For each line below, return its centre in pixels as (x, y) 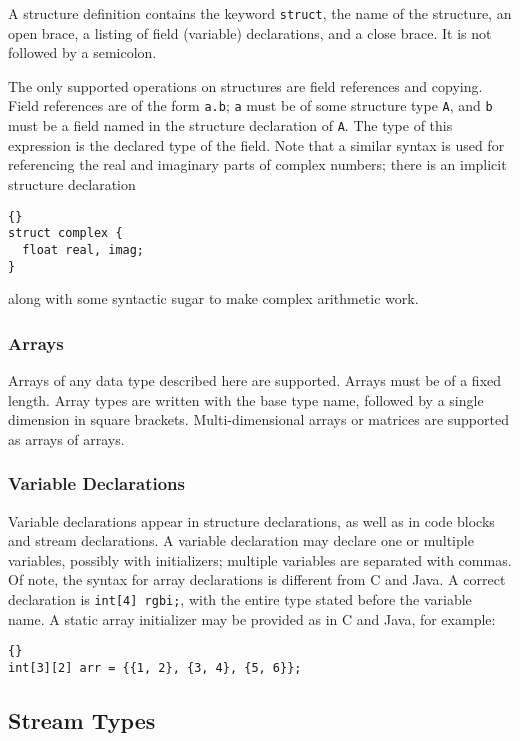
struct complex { (65, 233)
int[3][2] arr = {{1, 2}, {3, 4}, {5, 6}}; (155, 667)
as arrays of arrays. (66, 438)
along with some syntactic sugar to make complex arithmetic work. (213, 298)
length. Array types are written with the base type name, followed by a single (246, 399)
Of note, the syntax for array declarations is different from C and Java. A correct (257, 579)
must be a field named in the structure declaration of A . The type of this (230, 125)
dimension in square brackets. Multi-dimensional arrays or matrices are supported (258, 419)
